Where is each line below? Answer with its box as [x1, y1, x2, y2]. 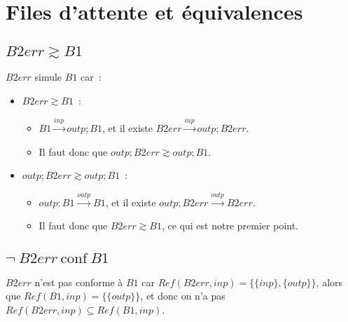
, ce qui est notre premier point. [161, 218, 299, 233]
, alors [316, 274, 343, 289]
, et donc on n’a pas [140, 288, 225, 303]
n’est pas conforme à [34, 274, 123, 289]
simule [34, 69, 62, 84]
